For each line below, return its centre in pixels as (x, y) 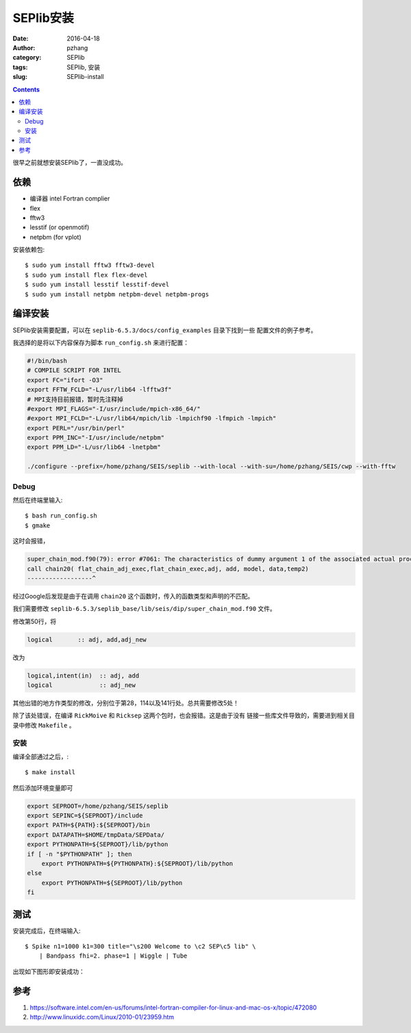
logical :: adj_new (82, 685)
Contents (26, 89)
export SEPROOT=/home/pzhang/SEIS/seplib (98, 806)
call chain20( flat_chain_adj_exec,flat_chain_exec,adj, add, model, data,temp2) (168, 569)
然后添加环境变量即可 (43, 788)
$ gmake (38, 525)
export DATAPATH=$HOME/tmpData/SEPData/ (96, 835)
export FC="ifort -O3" (65, 380)
